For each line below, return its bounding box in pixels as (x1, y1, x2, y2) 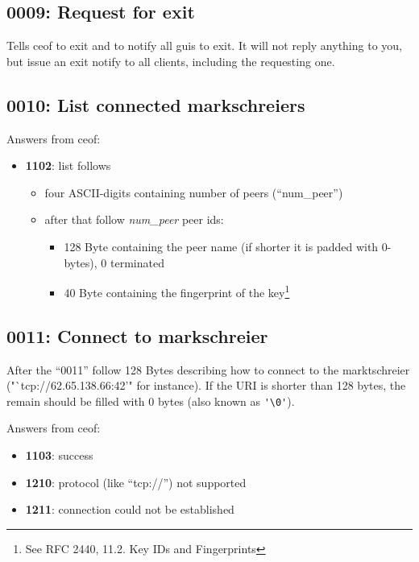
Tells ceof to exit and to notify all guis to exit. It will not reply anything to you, (6, 37, 402, 54)
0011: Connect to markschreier (6, 323, 268, 348)
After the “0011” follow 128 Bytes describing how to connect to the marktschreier (6, 361, 410, 378)
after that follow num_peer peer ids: (44, 211, 224, 228)
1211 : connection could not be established (25, 501, 234, 518)
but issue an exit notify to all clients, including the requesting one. (6, 52, 335, 69)
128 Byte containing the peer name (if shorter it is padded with (64, 238, 379, 254)
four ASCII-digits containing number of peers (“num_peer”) (44, 184, 343, 200)
